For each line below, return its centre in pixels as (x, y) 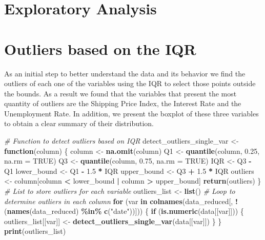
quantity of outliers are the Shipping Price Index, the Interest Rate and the (123, 103)
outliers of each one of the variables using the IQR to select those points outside (130, 83)
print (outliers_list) (35, 231)
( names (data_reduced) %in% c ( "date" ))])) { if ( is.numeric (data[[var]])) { (124, 211)
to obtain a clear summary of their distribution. (79, 123)
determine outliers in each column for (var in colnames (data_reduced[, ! (121, 201)
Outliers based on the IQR (100, 48)
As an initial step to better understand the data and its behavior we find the (125, 73)
